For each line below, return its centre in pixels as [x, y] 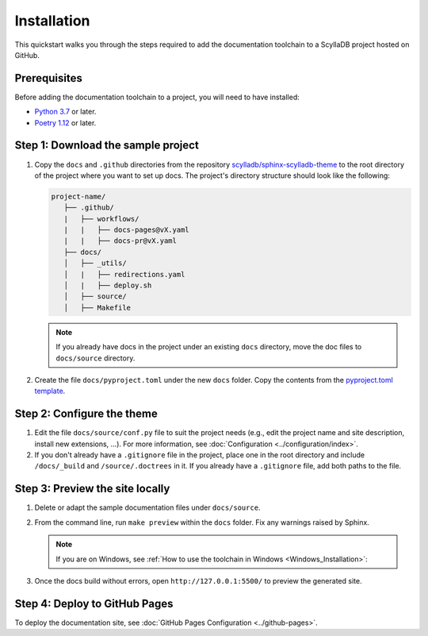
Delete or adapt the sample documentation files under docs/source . [147, 507]
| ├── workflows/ [101, 219]
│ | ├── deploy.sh [108, 285]
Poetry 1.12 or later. [65, 122]
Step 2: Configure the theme [86, 414]
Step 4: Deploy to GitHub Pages [94, 603]
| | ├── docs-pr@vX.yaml [120, 241]
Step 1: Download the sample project [107, 146]
